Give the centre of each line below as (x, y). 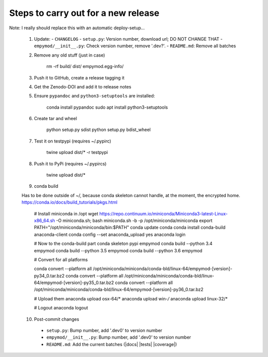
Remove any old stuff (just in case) (69, 55)
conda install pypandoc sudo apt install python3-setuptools (107, 107)
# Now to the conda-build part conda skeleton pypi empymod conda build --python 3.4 (123, 244)
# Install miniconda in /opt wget (66, 214)
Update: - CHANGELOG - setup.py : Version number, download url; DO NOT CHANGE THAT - (128, 39)
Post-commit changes (57, 319)
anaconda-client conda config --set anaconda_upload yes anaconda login (110, 234)
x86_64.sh (45, 220)
